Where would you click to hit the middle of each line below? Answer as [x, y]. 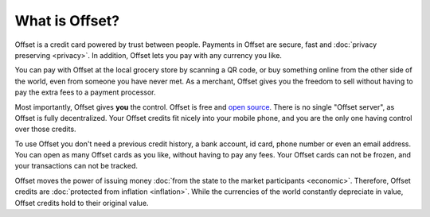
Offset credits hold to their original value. [82, 203]
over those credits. [45, 129]
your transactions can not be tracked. [76, 166]
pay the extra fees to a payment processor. [85, 92]
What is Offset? [67, 21]
